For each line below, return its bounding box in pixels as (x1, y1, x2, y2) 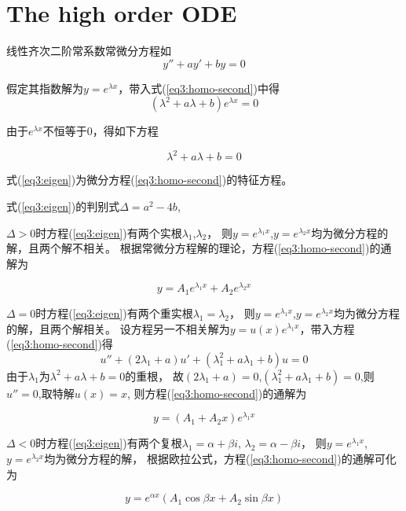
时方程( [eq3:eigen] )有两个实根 (35, 224, 182, 241)
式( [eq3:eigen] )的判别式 (6, 198, 120, 214)
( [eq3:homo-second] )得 (6, 336, 113, 352)
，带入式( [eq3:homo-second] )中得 (118, 79, 280, 96)
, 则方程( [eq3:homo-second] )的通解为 (126, 384, 307, 401)
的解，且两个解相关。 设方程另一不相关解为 (6, 320, 230, 336)
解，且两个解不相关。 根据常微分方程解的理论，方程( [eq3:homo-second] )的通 (6, 240, 392, 256)
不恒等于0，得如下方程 (42, 123, 159, 139)
